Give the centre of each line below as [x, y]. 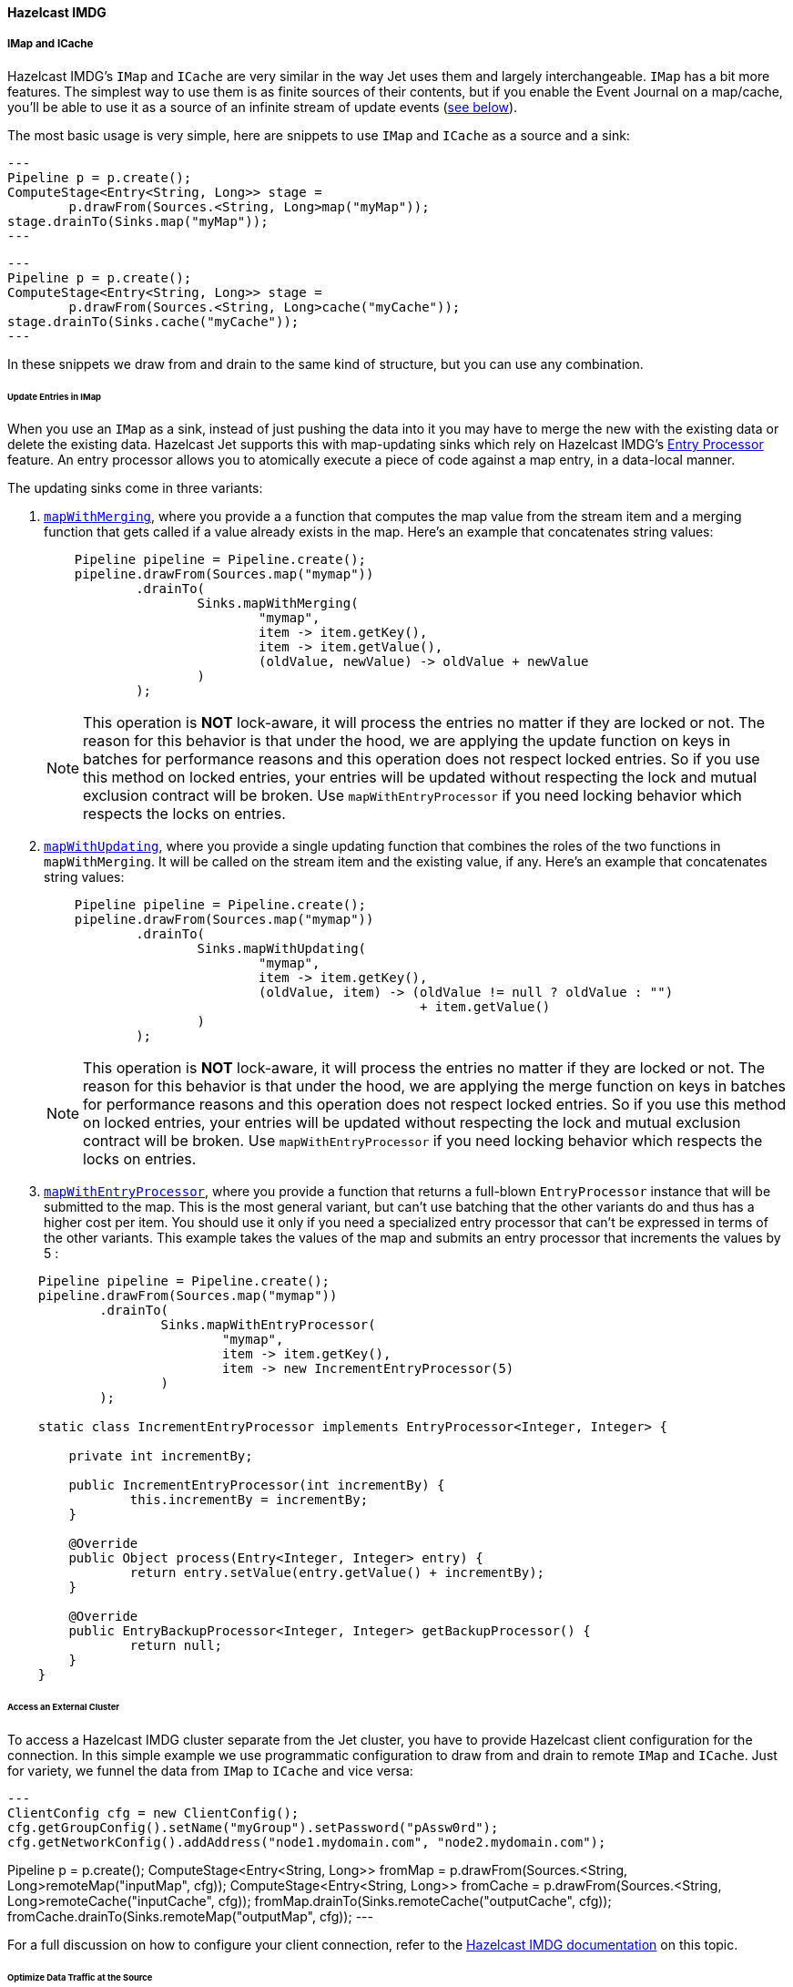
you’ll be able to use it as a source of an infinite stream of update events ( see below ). [263, 107]
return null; [176, 1646]
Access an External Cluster [64, 1707]
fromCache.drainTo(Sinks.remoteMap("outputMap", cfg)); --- [190, 1917]
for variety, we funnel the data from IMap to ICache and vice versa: [210, 1771]
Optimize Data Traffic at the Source [80, 1977]
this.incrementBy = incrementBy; [249, 1500]
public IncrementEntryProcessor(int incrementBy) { [257, 1485]
